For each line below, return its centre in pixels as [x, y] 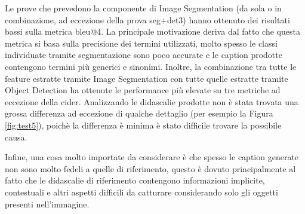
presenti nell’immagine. [47, 204]
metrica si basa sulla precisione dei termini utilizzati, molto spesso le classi [141, 43]
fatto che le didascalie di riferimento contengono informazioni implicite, [135, 180]
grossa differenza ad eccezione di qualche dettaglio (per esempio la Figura [139, 113]
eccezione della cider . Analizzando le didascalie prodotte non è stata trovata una [152, 101]
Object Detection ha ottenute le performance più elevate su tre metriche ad [143, 90]
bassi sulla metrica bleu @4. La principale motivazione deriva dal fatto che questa [152, 31]
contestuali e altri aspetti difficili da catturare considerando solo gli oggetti [141, 192]
